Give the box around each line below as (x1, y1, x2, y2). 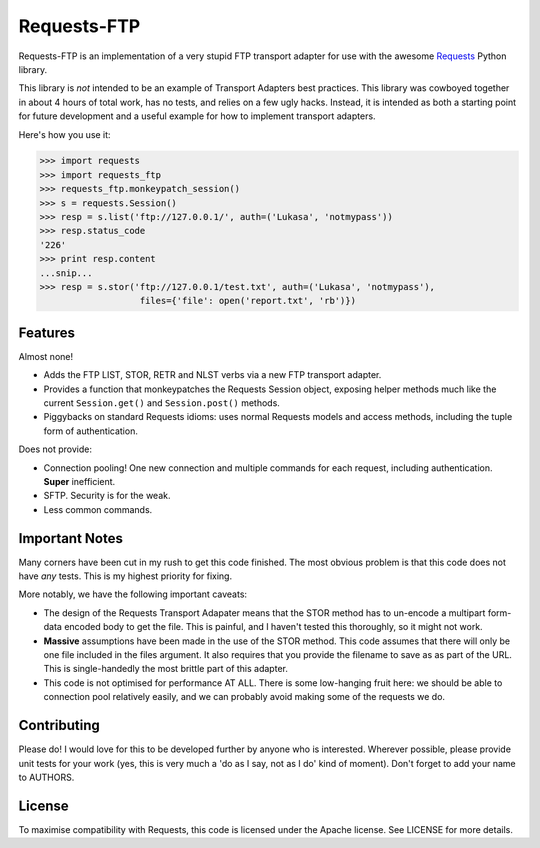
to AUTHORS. (18, 771, 75, 783)
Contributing (18, 717, 100, 734)
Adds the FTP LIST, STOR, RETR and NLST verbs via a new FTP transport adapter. (43, 369, 382, 381)
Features (18, 324, 75, 341)
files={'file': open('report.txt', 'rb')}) (139, 295, 357, 307)
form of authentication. (43, 425, 139, 437)
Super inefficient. (43, 476, 116, 488)
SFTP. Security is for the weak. (43, 490, 171, 502)
